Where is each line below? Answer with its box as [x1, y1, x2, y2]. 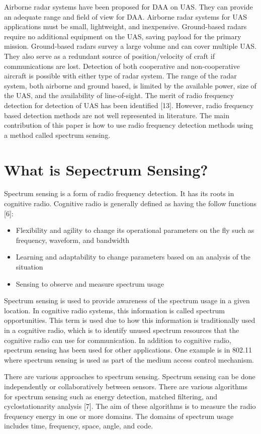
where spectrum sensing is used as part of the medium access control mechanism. [4, 354, 254, 365]
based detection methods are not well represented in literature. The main [4, 110, 230, 120]
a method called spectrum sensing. [4, 129, 111, 140]
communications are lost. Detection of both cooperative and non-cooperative [4, 60, 240, 71]
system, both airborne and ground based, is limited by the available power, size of [4, 80, 256, 91]
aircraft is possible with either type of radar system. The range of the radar [4, 70, 237, 81]
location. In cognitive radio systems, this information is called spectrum [4, 305, 225, 315]
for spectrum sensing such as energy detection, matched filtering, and [4, 391, 218, 401]
